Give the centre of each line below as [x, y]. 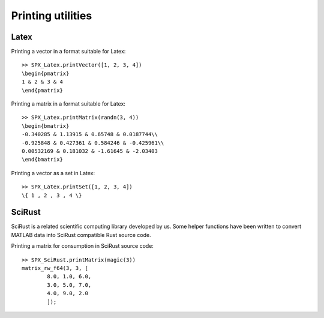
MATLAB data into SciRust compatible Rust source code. [81, 235]
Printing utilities [52, 16]
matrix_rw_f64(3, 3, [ [55, 268]
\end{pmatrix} [42, 90]
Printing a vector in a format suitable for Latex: [68, 52]
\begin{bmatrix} [46, 126]
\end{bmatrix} [42, 160]
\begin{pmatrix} [46, 73]
